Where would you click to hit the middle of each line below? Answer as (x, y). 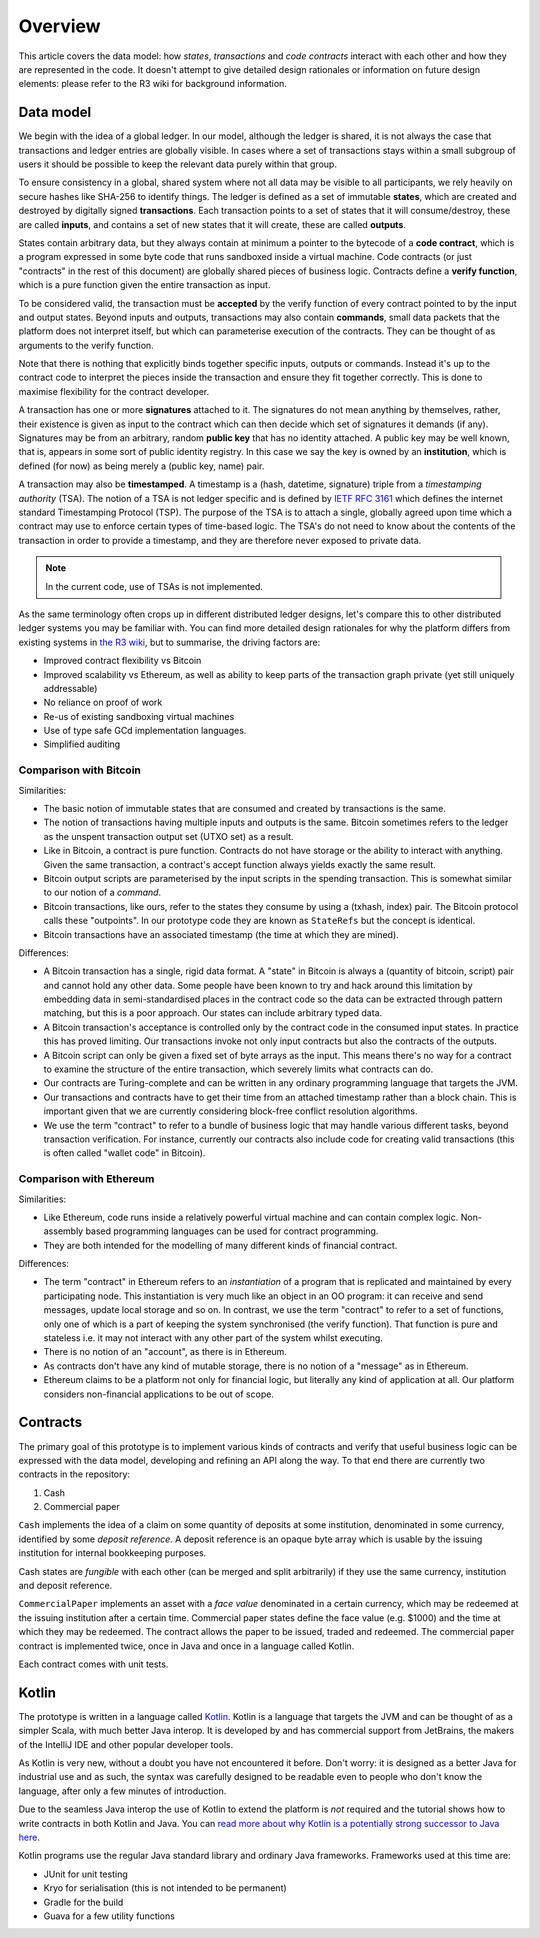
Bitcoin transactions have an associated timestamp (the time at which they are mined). (221, 934)
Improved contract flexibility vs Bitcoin (122, 661)
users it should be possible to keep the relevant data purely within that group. (177, 164)
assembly (63, 1231)
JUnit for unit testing (86, 1874)
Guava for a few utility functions (109, 1916)
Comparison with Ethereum (86, 1179)
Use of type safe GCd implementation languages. (145, 731)
